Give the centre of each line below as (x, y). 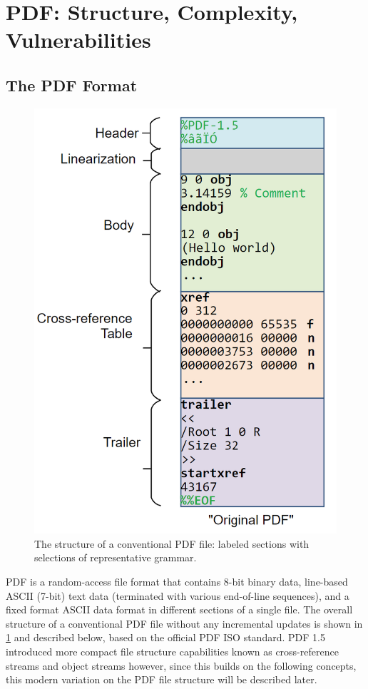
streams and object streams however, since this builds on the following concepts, (181, 665)
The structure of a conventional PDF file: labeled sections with (172, 543)
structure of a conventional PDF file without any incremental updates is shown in (184, 623)
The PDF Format (72, 85)
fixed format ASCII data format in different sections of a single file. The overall (179, 609)
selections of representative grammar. (116, 557)
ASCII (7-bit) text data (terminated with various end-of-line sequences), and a (178, 595)
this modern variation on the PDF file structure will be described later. (162, 679)
